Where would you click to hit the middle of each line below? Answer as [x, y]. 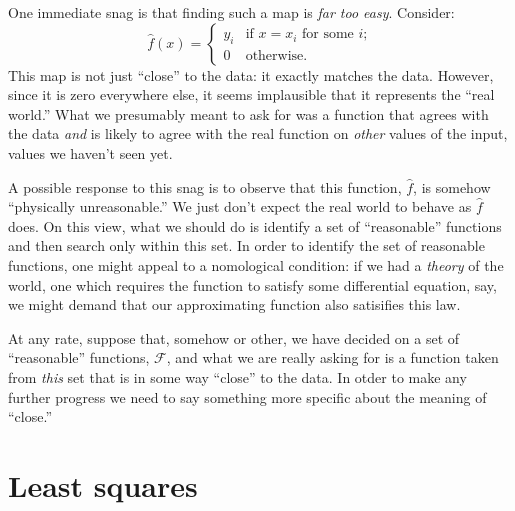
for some [328, 34]
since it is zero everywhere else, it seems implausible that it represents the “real [251, 94]
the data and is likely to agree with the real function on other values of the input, [258, 133]
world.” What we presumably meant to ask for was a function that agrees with [248, 113]
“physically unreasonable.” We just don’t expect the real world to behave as [240, 206]
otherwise [274, 56]
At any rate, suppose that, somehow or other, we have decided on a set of [234, 337]
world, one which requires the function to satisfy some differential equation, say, [252, 284]
